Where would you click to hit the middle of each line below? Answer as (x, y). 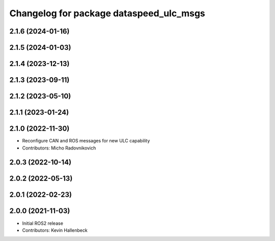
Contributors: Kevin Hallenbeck (55, 230)
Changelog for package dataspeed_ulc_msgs (107, 13)
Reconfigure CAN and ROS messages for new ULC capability (86, 141)
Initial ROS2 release (43, 223)
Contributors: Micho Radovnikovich (59, 148)
